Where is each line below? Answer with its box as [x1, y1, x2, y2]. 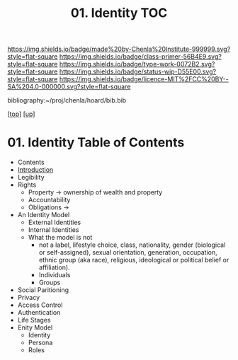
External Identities [28, 218, 81, 227]
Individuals [38, 271, 71, 279]
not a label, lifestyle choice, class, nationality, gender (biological [38, 240, 226, 249]
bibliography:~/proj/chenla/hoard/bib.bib [7, 96, 127, 105]
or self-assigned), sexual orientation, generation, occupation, [38, 248, 217, 257]
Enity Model [17, 323, 53, 332]
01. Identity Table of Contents [7, 134, 185, 151]
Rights [17, 180, 37, 189]
